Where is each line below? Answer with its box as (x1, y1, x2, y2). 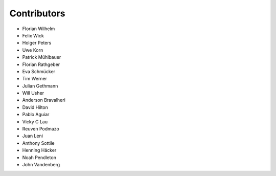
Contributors (9, 8, 66, 19)
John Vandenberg (22, 161, 60, 167)
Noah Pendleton (22, 154, 56, 161)
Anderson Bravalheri (22, 97, 66, 103)
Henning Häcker (22, 147, 57, 153)
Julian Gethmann (22, 82, 58, 89)
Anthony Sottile (22, 140, 55, 146)
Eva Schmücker (22, 68, 56, 74)
